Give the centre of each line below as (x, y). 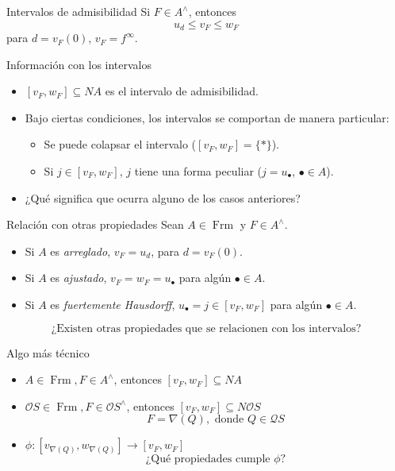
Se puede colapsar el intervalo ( (120, 144)
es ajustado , (79, 278)
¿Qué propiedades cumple (208, 459)
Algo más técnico (48, 352)
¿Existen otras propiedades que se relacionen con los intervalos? (206, 328)
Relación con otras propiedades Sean (95, 224)
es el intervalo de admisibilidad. (182, 91)
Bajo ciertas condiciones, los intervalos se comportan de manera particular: (207, 117)
